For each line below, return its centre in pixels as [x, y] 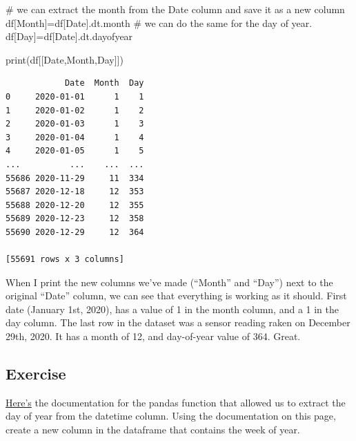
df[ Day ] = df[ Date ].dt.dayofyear [69, 36]
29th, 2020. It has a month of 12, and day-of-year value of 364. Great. [153, 336]
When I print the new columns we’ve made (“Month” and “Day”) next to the [169, 282]
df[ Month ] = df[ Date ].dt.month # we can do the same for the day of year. [159, 22]
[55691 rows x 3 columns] [65, 260]
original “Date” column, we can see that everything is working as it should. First [176, 295]
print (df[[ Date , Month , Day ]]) [65, 59]
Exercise [36, 374]
